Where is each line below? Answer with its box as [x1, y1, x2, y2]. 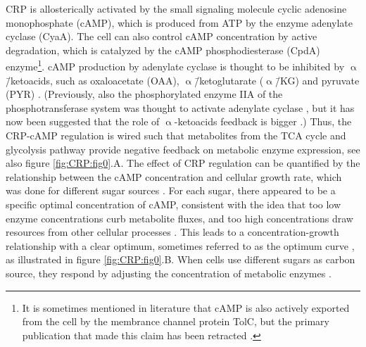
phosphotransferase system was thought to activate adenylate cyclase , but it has [6, 100, 355, 115]
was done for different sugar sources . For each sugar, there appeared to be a [6, 183, 336, 198]
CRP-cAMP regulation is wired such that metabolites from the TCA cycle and [6, 128, 346, 142]
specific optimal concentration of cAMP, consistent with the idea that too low [6, 196, 341, 211]
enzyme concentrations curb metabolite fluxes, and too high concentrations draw [6, 210, 353, 225]
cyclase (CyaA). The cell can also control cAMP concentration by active [6, 29, 317, 44]
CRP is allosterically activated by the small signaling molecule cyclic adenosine [6, 1, 347, 15]
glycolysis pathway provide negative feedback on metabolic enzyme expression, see [6, 141, 360, 156]
